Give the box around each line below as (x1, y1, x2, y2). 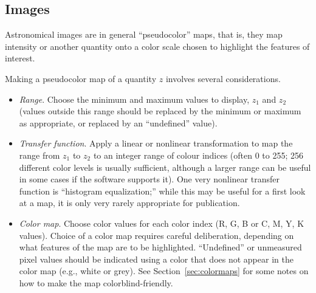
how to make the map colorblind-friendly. (19, 276, 173, 289)
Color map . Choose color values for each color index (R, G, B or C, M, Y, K (19, 216, 304, 229)
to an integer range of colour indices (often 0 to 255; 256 (93, 148, 304, 161)
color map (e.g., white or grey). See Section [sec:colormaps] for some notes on (19, 264, 309, 277)
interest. (5, 52, 35, 64)
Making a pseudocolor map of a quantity (5, 72, 157, 84)
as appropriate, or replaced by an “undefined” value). (19, 116, 218, 129)
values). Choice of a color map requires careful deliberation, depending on (19, 229, 294, 241)
